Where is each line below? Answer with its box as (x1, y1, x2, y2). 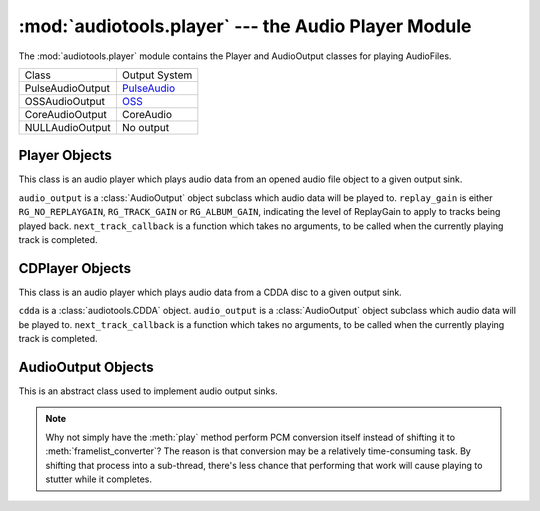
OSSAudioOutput (24, 94, 105, 108)
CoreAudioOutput (24, 107, 107, 121)
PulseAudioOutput (24, 81, 110, 95)
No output (121, 120, 170, 134)
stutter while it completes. (45, 473, 152, 485)
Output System (121, 68, 193, 82)
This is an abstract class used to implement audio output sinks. (18, 385, 279, 397)
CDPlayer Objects (18, 260, 132, 277)
